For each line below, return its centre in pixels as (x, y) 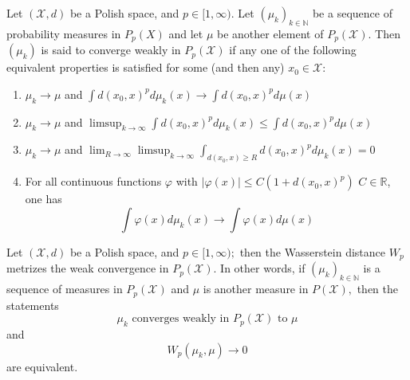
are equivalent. (42, 366)
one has (43, 199)
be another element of (270, 33)
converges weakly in (181, 319)
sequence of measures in (65, 289)
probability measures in (64, 33)
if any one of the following (293, 50)
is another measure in (256, 289)
